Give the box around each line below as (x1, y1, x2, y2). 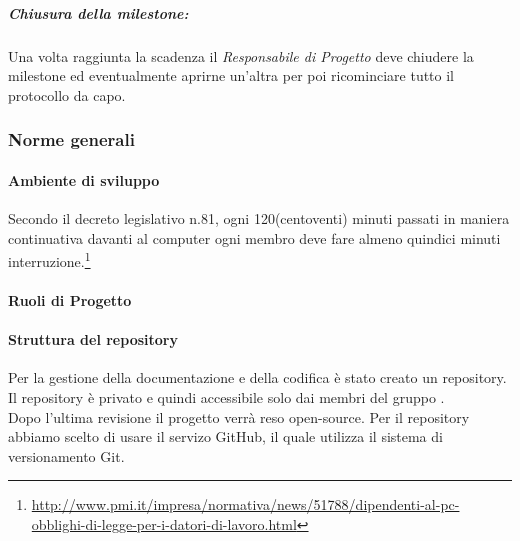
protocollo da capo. (8, 84, 126, 105)
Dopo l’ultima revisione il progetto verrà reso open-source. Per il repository (8, 406, 470, 427)
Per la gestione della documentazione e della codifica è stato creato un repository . (8, 367, 507, 388)
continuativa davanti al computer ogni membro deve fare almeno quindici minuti (8, 227, 501, 248)
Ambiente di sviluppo (8, 169, 160, 190)
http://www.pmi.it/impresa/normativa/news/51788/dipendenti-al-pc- (31, 494, 460, 515)
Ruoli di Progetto (8, 290, 132, 311)
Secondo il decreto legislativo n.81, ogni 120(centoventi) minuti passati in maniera (8, 207, 510, 228)
